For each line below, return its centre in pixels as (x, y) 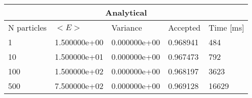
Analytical (126, 12)
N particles (28, 27)
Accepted (184, 27)
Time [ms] (226, 27)
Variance (127, 27)
